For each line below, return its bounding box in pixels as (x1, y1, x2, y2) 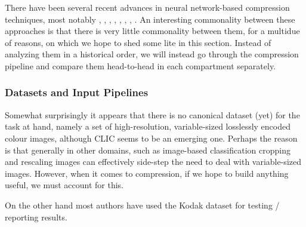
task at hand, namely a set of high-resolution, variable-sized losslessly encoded (5, 120, 291, 133)
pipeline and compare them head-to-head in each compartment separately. (5, 59, 276, 72)
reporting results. (5, 210, 67, 223)
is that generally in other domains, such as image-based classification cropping (5, 143, 290, 156)
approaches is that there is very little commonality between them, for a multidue (5, 24, 300, 37)
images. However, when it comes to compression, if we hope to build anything (5, 167, 289, 179)
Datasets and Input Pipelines (5, 85, 149, 100)
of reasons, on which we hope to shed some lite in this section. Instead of (5, 36, 271, 48)
